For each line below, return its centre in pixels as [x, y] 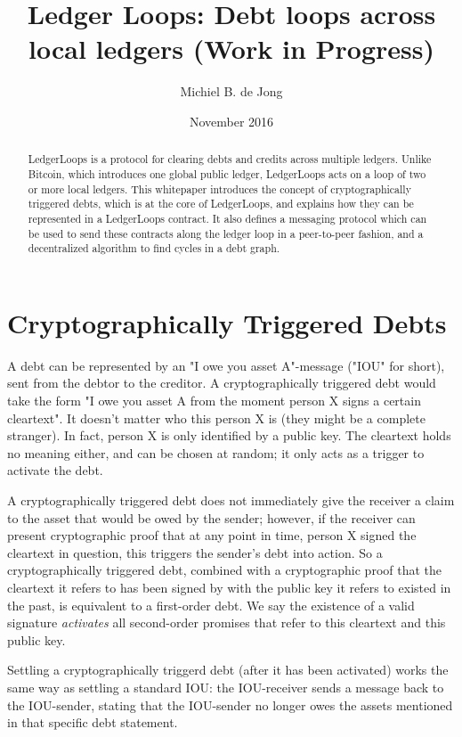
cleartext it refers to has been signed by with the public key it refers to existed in [229, 587]
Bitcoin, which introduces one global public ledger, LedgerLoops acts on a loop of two [227, 173]
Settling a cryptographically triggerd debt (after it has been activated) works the [228, 670]
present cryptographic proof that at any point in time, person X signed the [212, 535]
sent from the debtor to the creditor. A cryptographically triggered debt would [222, 383]
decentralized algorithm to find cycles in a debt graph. [154, 248]
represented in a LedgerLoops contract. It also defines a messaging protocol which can [227, 218]
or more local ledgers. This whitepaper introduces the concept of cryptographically [219, 188]
